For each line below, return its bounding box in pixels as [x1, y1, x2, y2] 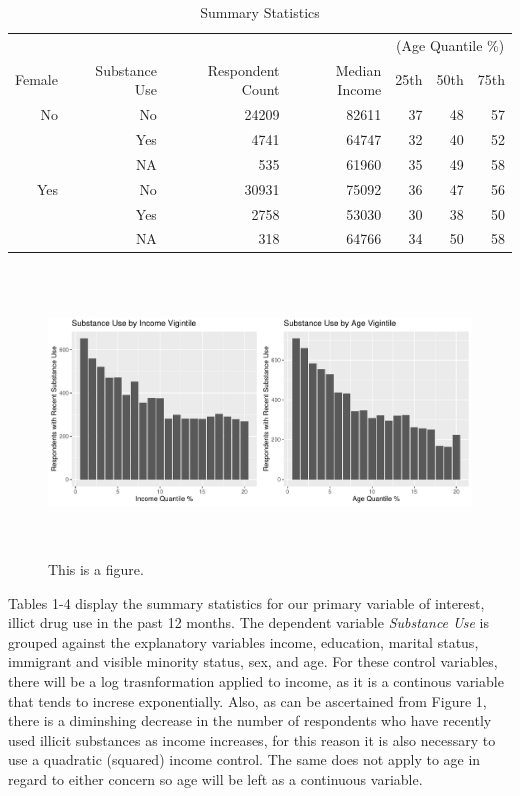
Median [335, 59, 382, 80]
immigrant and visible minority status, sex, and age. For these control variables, [8, 651, 498, 672]
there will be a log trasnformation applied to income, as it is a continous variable [8, 671, 504, 691]
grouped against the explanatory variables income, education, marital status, [8, 631, 479, 652]
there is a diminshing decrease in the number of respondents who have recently [8, 710, 492, 731]
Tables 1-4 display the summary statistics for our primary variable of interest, [8, 592, 485, 613]
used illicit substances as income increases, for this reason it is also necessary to [8, 729, 496, 750]
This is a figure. [48, 559, 144, 580]
